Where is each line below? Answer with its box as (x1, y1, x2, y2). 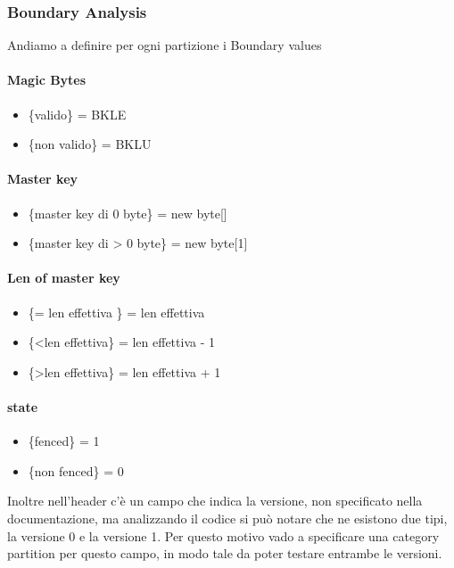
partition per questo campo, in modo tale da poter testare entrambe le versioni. (7, 544, 442, 563)
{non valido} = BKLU (28, 135, 152, 153)
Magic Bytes (7, 70, 87, 89)
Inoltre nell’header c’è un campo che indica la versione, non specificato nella (7, 491, 423, 510)
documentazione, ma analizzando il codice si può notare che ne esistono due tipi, (7, 508, 448, 527)
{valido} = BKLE (28, 104, 127, 123)
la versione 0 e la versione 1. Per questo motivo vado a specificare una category (7, 526, 440, 545)
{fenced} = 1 (28, 432, 100, 450)
